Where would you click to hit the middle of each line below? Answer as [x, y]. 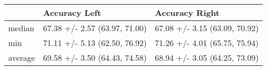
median [21, 28]
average [22, 57]
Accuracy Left [72, 13]
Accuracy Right [187, 13]
